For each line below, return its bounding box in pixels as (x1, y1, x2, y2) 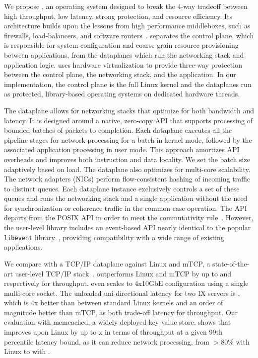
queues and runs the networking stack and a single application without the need (4, 193, 248, 203)
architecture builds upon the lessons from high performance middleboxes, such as (4, 20, 251, 31)
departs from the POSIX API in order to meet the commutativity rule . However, (4, 212, 254, 223)
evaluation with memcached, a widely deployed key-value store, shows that (4, 317, 231, 327)
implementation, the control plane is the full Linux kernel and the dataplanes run (4, 79, 252, 89)
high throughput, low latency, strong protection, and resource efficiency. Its (4, 10, 233, 21)
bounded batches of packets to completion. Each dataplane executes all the (4, 125, 232, 135)
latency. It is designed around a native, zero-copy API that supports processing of (4, 115, 253, 125)
